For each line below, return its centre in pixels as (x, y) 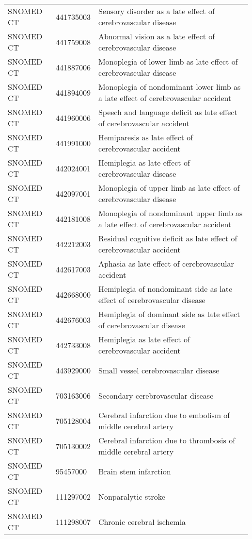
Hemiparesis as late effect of (146, 137)
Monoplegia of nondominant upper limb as (170, 213)
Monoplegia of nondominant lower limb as (169, 87)
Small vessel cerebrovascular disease (159, 370)
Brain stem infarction (134, 471)
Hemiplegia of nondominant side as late (165, 289)
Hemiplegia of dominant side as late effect (169, 314)
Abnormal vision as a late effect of (157, 36)
